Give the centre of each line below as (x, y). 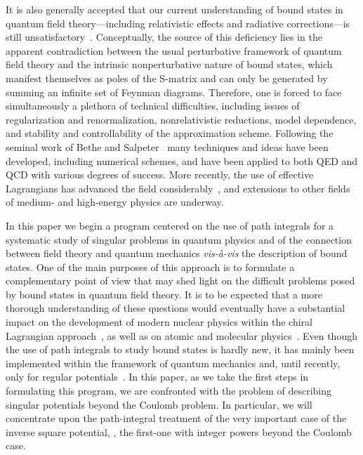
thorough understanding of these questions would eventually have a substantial (176, 308)
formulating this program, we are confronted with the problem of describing (169, 391)
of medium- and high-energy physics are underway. (115, 202)
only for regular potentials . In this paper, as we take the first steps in (157, 377)
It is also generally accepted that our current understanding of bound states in (174, 9)
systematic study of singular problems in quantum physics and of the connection (179, 239)
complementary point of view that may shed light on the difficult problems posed (180, 281)
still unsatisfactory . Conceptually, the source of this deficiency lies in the (164, 37)
